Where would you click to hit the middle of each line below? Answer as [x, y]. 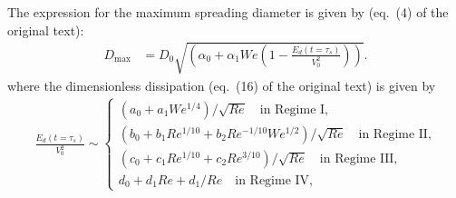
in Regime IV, [274, 180]
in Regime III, [359, 158]
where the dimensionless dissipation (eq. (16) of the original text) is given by [222, 85]
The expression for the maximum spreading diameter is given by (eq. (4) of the [228, 12]
